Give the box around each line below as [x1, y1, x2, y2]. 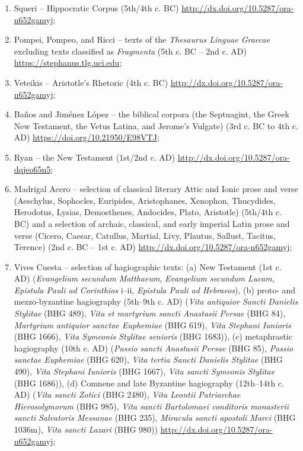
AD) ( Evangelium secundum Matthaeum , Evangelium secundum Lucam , [14, 272, 275, 284]
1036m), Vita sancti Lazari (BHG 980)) [14, 423, 158, 435]
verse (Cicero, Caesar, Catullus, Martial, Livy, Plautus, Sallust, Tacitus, [14, 229, 276, 241]
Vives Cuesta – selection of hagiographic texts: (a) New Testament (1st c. [14, 260, 282, 273]
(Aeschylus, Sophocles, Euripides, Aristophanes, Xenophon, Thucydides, [14, 194, 276, 206]
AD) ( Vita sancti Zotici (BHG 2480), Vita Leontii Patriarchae [14, 388, 241, 401]
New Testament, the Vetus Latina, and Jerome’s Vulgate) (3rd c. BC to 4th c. [14, 119, 298, 132]
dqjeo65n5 [14, 162, 51, 175]
